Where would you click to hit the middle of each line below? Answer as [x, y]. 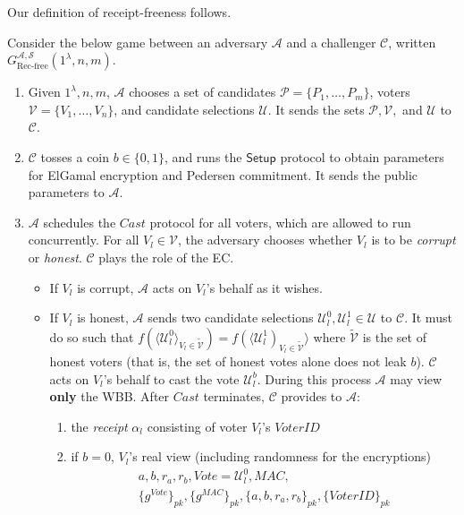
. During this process [314, 378]
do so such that [92, 336]
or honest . [55, 257]
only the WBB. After [110, 396]
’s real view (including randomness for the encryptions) [280, 456]
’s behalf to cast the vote [171, 378]
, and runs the [203, 156]
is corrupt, [105, 287]
